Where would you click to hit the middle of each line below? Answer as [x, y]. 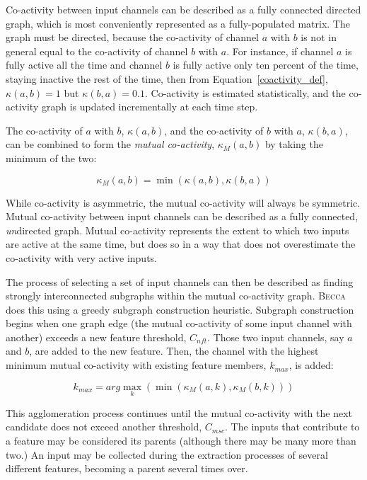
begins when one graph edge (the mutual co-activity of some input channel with [179, 323]
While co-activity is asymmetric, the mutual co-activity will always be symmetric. [183, 202]
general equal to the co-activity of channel [97, 51]
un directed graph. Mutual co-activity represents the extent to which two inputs [177, 230]
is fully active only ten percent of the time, [266, 65]
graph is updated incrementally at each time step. [150, 107]
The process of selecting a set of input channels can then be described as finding [180, 281]
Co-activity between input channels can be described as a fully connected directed [183, 9]
